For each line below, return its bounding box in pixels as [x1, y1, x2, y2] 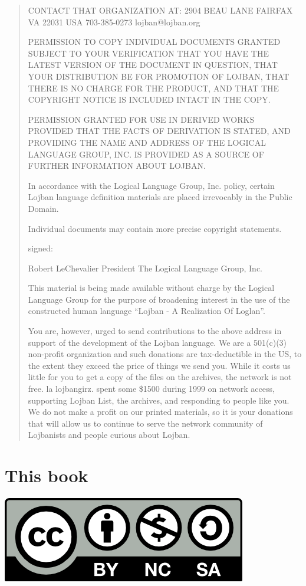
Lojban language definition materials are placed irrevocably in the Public [28, 191, 292, 203]
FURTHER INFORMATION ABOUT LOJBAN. [28, 159, 206, 172]
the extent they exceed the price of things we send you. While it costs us [28, 359, 291, 371]
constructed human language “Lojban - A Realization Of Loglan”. [28, 305, 265, 317]
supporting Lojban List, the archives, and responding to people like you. [28, 394, 289, 406]
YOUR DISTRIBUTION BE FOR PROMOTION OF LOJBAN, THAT [28, 70, 289, 82]
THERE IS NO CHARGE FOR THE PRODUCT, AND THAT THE [28, 81, 279, 94]
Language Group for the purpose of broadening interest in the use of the [28, 293, 290, 305]
